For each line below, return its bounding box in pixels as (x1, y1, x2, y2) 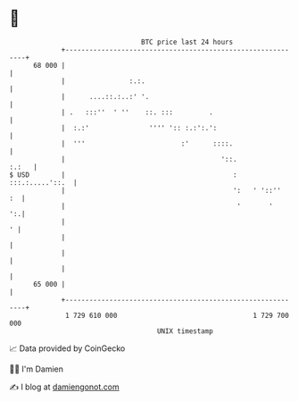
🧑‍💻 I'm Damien (9, 363, 64, 374)
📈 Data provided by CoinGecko (9, 343, 126, 354)
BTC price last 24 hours (141, 38, 234, 46)
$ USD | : (9, 170, 238, 180)
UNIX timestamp (156, 326, 214, 336)
